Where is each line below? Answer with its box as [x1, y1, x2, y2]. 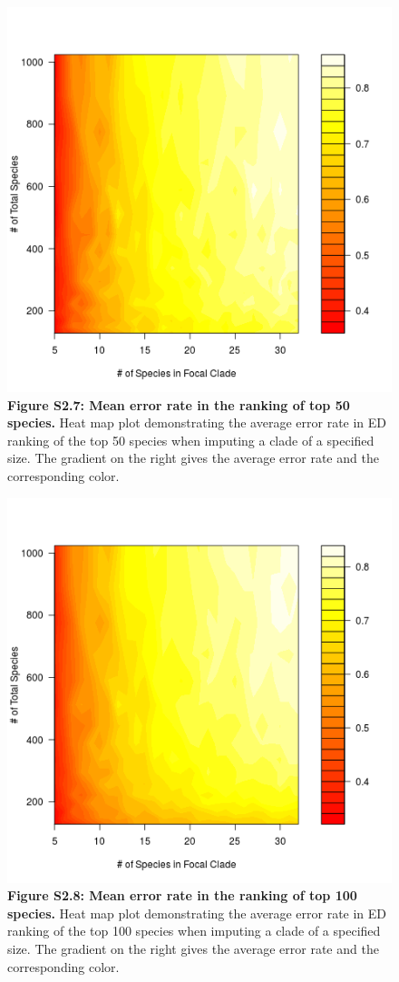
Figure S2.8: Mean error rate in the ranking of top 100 [7, 886, 357, 905]
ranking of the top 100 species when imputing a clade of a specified [7, 921, 381, 940]
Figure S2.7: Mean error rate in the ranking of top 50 [7, 395, 350, 414]
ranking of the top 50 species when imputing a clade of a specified [7, 430, 375, 449]
